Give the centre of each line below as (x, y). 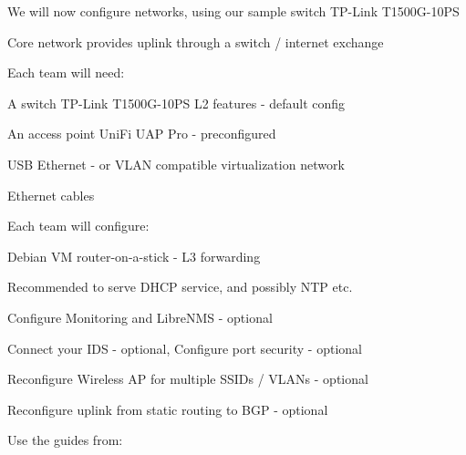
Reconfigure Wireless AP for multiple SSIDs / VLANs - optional (188, 379)
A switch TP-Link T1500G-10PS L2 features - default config (176, 103)
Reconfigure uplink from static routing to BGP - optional (168, 409)
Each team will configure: (78, 226)
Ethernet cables (51, 195)
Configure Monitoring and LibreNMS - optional (140, 317)
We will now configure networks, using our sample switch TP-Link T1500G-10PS (233, 11)
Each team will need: (66, 72)
